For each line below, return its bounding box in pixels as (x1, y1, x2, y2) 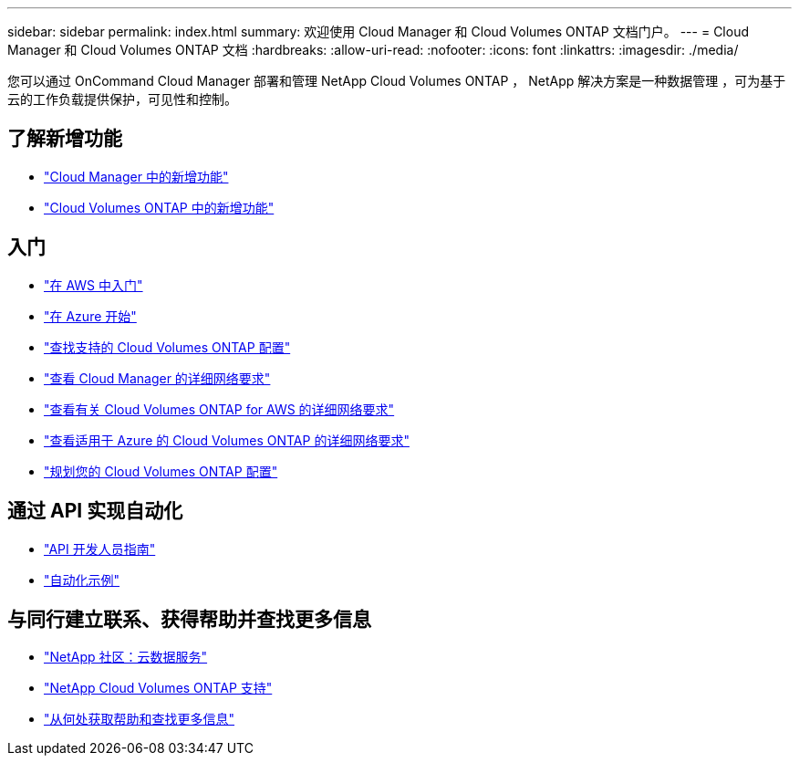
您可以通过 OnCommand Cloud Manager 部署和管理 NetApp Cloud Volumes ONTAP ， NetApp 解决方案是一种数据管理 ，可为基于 (7, 73, 786, 89)
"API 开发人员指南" (44, 540, 156, 557)
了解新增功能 (7, 127, 122, 151)
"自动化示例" (44, 571, 120, 588)
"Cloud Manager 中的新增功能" (44, 168, 229, 184)
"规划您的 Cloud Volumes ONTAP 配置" (44, 463, 278, 479)
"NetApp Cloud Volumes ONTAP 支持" (44, 680, 273, 696)
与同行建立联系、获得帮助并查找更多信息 (7, 607, 371, 631)
